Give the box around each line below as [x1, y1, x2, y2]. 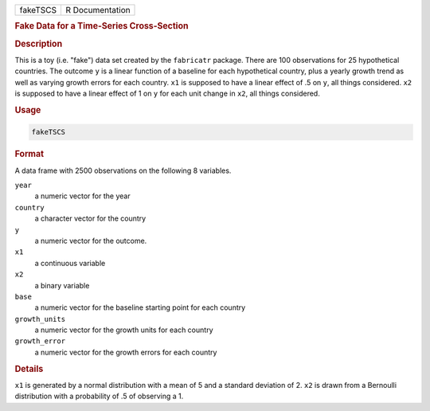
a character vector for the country [34, 213, 147, 223]
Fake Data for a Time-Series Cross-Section [14, 21, 189, 32]
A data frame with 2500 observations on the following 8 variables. [14, 166, 232, 175]
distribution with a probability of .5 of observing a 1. [14, 391, 184, 401]
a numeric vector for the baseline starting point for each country [34, 303, 246, 312]
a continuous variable [34, 258, 106, 268]
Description [14, 38, 63, 49]
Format [14, 148, 44, 159]
